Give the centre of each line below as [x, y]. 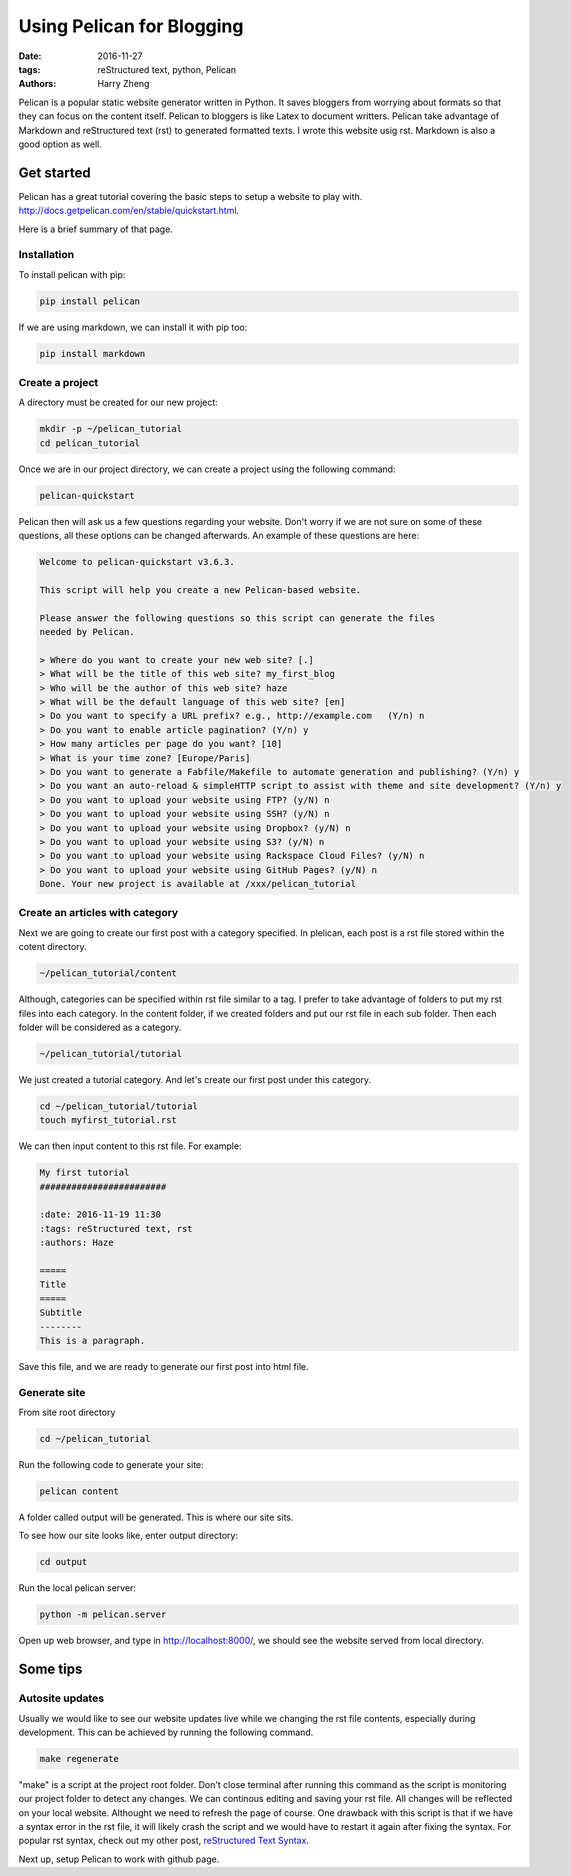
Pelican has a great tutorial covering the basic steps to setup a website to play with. [190, 196]
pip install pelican [89, 301]
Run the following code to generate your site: [111, 1465]
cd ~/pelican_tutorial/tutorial [119, 1106]
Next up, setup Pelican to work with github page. [119, 1859]
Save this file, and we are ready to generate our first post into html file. [163, 1366]
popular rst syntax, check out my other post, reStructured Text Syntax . [164, 1841]
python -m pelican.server [103, 1614]
